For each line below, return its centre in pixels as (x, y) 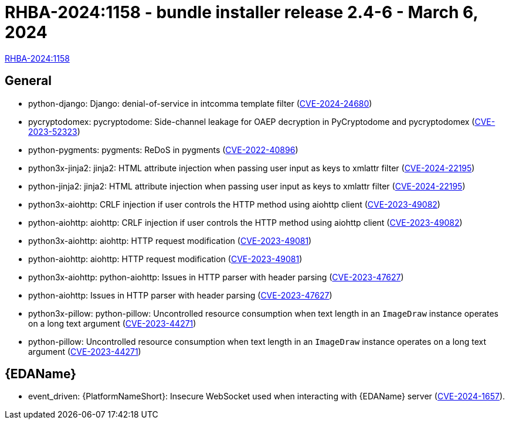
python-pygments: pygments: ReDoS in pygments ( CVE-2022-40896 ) (163, 150)
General (28, 81)
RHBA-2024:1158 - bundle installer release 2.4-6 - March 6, (241, 12)
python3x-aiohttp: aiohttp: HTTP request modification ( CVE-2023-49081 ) (170, 240)
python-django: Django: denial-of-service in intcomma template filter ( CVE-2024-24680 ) (200, 103)
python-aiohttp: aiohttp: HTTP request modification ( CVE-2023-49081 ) (165, 259)
